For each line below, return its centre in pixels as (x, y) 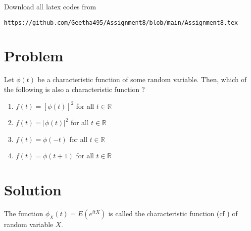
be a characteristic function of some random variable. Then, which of (142, 79)
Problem (34, 56)
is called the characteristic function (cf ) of (173, 213)
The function (24, 213)
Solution (33, 190)
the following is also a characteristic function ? (75, 89)
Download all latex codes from (50, 6)
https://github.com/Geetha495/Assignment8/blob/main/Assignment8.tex (121, 23)
